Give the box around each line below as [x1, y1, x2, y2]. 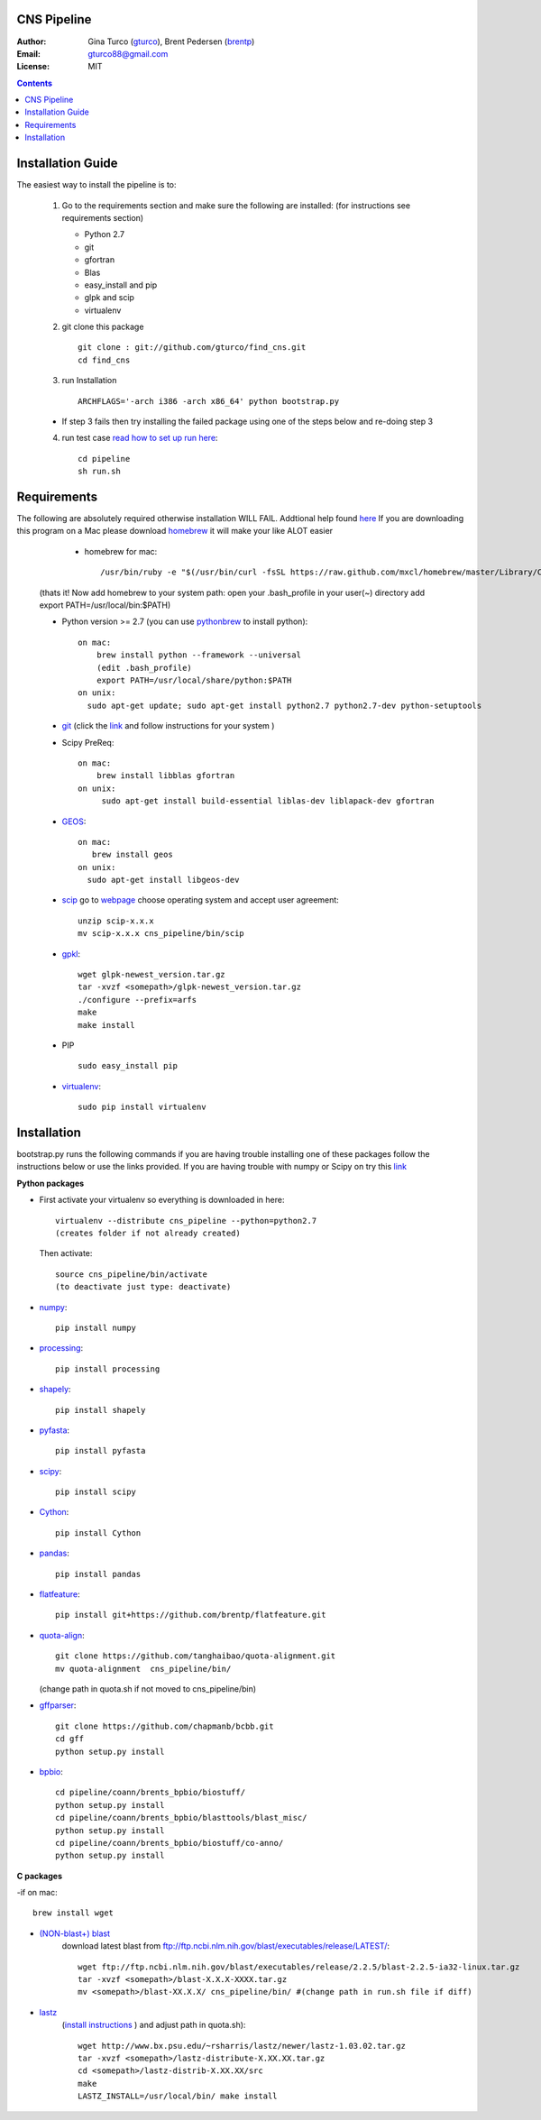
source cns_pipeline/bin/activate [55, 1269, 207, 1280]
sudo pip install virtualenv [78, 1102, 206, 1113]
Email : [16, 48, 41, 59]
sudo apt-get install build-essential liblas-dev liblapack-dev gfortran [101, 796, 435, 806]
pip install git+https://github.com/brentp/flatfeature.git [55, 1610, 326, 1620]
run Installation [61, 375, 117, 386]
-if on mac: [16, 1887, 58, 1898]
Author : [16, 36, 47, 47]
